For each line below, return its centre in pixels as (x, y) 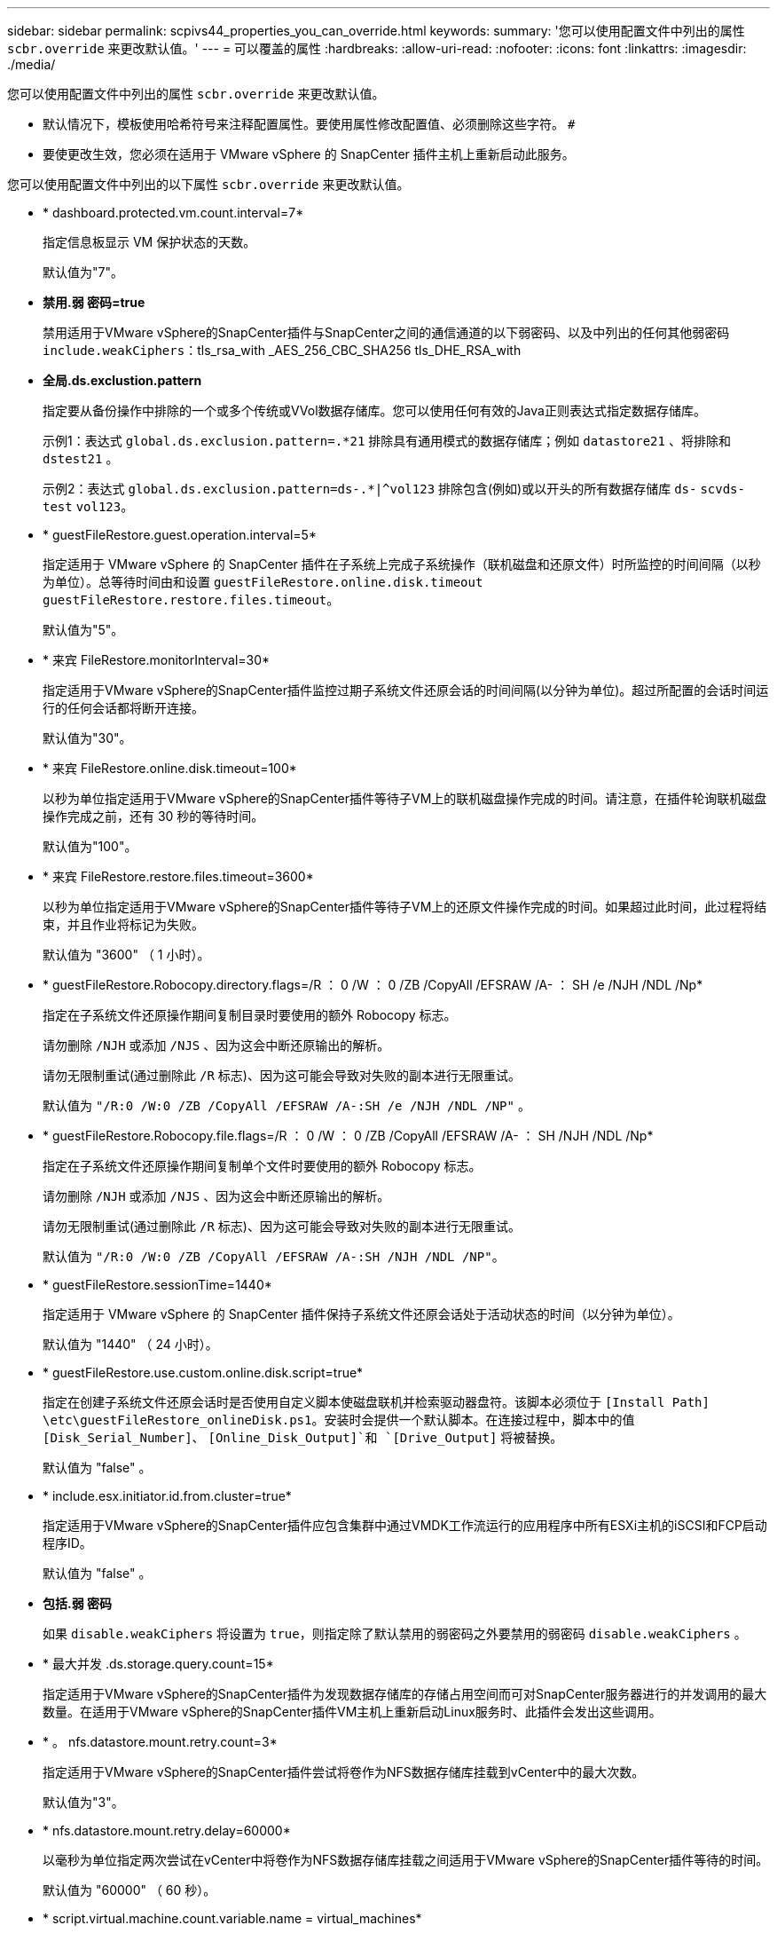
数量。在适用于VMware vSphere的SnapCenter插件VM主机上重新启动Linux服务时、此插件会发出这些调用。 (352, 1712)
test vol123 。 (88, 506)
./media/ (31, 64)
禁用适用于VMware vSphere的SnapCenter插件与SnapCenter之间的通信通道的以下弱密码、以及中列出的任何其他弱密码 (386, 332)
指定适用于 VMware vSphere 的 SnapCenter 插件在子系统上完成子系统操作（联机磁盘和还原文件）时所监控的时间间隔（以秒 (402, 564)
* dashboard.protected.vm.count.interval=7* (173, 213)
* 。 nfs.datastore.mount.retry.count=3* (160, 1742)
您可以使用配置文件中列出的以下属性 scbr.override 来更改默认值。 (208, 184)
